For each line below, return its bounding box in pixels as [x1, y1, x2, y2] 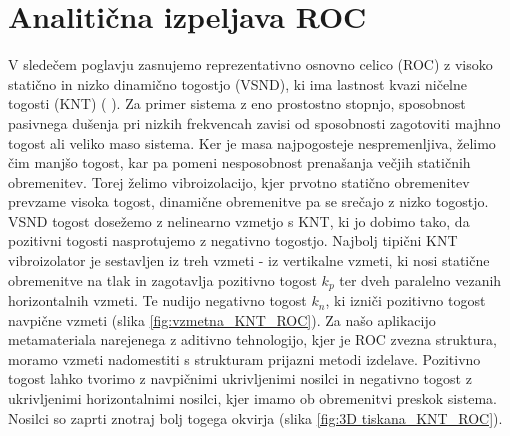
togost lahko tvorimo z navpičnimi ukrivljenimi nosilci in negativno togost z [8, 368, 472, 389]
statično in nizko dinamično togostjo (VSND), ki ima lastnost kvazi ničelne [8, 73, 468, 94]
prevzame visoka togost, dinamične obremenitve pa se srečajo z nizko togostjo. [8, 191, 489, 212]
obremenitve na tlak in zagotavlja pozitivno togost [8, 269, 317, 290]
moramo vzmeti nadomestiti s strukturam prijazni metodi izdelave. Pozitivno [8, 348, 481, 369]
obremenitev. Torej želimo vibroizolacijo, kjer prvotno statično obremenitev [8, 171, 470, 192]
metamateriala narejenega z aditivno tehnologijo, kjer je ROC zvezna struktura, [8, 329, 497, 350]
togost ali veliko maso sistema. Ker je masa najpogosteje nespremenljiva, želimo [8, 132, 496, 153]
